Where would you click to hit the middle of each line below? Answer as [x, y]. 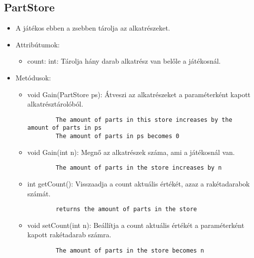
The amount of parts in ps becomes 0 [117, 136]
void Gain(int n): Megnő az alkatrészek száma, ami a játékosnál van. [131, 152]
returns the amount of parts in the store [126, 209]
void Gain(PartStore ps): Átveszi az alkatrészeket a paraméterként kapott [139, 94]
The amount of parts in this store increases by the [144, 120]
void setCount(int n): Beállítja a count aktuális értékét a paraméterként [136, 225]
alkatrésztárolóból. [55, 104]
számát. [39, 193]
